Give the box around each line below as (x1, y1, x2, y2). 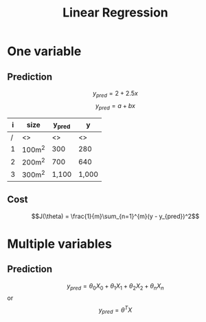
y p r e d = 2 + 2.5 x (92, 89, 139, 99)
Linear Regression (62, 5, 168, 21)
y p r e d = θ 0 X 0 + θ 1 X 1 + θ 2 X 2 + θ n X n (67, 281, 164, 292)
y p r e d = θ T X (98, 305, 133, 316)
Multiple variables (7, 236, 112, 252)
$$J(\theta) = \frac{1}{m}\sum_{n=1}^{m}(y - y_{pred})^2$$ (31, 212, 200, 220)
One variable (7, 43, 82, 59)
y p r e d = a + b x (95, 101, 136, 111)
